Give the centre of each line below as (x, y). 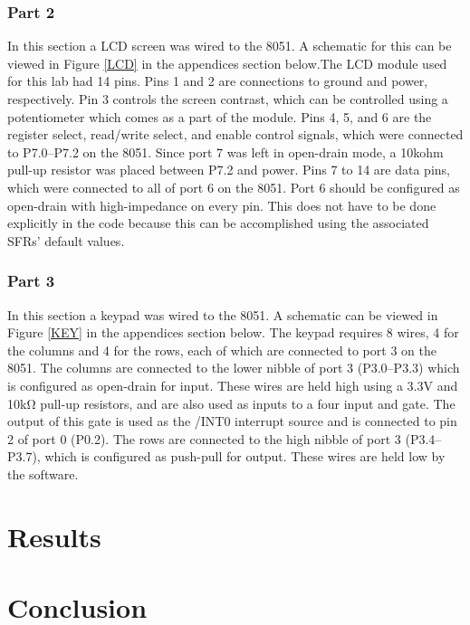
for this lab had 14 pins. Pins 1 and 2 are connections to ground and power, (218, 81)
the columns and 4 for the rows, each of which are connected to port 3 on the (222, 350)
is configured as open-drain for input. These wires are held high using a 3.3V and (233, 385)
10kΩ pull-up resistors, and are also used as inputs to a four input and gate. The (231, 403)
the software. (43, 473)
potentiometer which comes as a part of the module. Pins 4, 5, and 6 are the (220, 116)
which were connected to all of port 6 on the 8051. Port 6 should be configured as (234, 187)
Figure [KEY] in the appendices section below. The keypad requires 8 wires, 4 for (233, 332)
